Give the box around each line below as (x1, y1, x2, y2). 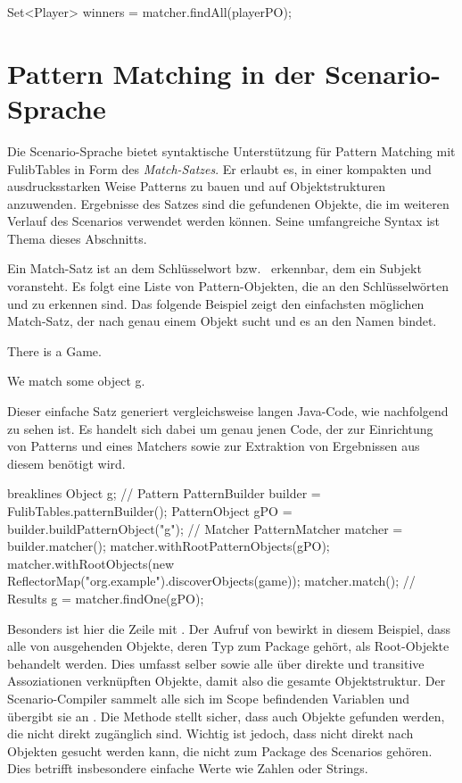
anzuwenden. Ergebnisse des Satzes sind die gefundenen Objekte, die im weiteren (7, 194, 450, 212)
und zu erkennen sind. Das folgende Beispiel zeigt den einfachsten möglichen (7, 294, 425, 312)
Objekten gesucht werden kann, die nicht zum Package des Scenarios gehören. (7, 741, 433, 760)
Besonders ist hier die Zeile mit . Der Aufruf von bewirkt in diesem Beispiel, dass (7, 619, 451, 637)
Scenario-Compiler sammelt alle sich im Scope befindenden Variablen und (7, 688, 410, 707)
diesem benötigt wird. (7, 454, 126, 472)
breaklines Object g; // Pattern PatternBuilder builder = (7, 484, 321, 503)
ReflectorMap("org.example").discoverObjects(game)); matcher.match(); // (7, 571, 416, 590)
